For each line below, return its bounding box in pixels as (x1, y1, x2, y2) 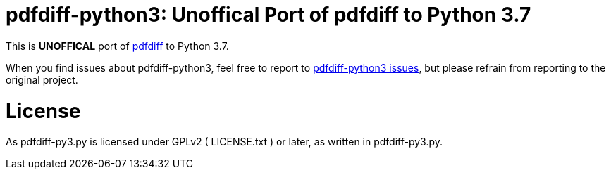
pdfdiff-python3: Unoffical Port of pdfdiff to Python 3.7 (6, 3, 531, 27)
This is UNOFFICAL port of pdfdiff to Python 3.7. (6, 39, 229, 52)
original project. (6, 73, 78, 86)
